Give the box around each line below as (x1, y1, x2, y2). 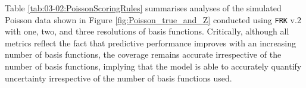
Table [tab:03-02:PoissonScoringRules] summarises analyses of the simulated (5, 2, 282, 14)
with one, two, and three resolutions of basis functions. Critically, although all (5, 25, 289, 37)
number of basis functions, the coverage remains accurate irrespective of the (5, 48, 282, 61)
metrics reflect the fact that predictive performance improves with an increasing (5, 36, 296, 49)
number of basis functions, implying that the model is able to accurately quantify (5, 60, 302, 73)
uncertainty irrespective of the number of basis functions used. (5, 71, 232, 84)
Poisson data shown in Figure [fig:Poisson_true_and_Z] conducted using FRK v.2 (5, 13, 301, 26)
